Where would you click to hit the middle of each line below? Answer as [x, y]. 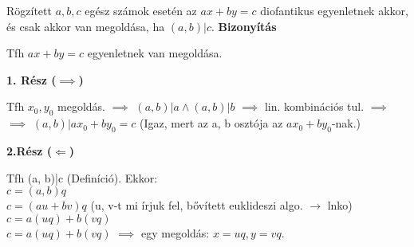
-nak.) [346, 123]
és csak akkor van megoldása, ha [86, 26]
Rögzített [29, 10]
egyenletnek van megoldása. [155, 53]
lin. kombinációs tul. [314, 106]
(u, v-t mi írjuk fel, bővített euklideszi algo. [197, 205]
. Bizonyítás [244, 26]
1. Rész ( [32, 79]
